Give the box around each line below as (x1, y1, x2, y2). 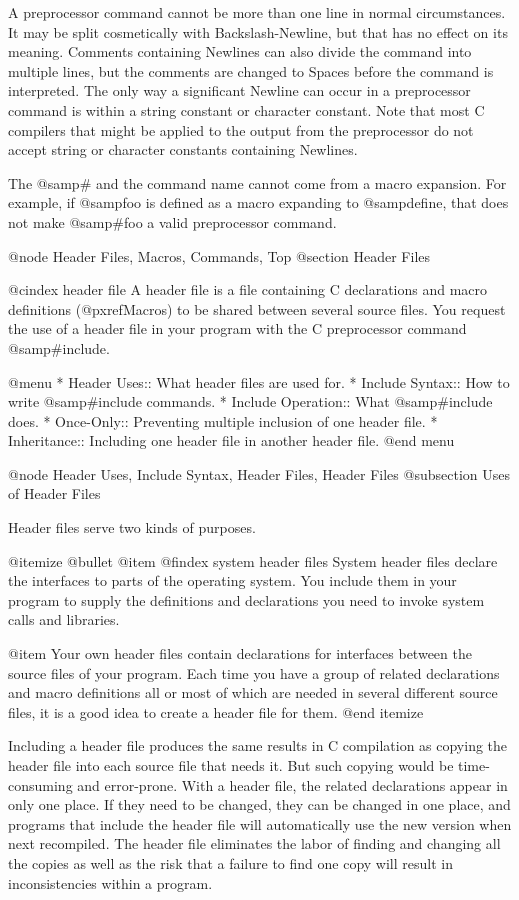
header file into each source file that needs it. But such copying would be (8, 755, 454, 775)
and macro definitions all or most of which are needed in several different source (8, 682, 498, 703)
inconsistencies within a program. (8, 872, 213, 893)
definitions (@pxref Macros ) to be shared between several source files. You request (8, 298, 506, 319)
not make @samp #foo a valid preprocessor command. (8, 211, 337, 232)
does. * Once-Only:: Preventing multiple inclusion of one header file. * (8, 410, 438, 431)
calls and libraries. (8, 609, 120, 630)
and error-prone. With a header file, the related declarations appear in (77, 774, 508, 795)
